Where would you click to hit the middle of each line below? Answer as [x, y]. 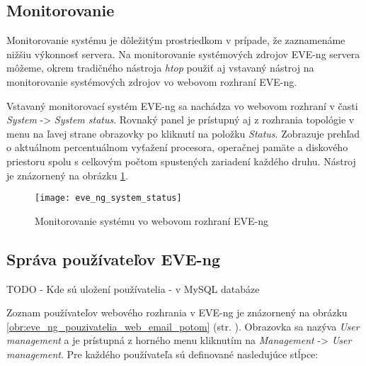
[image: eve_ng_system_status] [108, 198]
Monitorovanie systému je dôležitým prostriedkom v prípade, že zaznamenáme [176, 40]
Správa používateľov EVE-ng [114, 259]
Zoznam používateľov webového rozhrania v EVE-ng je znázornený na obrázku [177, 312]
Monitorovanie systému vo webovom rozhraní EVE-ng [152, 220]
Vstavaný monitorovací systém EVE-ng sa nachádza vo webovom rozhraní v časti [182, 105]
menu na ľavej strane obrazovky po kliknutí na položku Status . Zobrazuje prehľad [183, 133]
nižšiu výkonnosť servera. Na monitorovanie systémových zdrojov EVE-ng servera [183, 54]
